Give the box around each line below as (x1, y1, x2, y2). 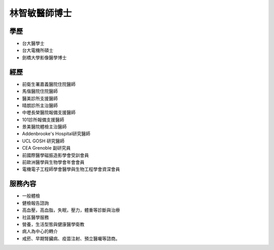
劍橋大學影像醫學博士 (22, 54, 67, 60)
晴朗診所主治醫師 (22, 102, 58, 109)
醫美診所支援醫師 (22, 95, 58, 101)
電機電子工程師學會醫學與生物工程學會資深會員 (22, 166, 120, 172)
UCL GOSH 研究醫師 (22, 137, 64, 144)
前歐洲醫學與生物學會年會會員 (22, 159, 85, 165)
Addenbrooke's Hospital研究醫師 (22, 131, 91, 137)
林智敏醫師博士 (9, 8, 72, 19)
